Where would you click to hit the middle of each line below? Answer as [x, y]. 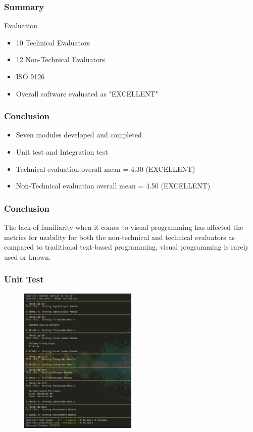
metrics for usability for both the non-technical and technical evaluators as [120, 237]
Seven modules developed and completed [79, 135]
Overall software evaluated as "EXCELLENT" [87, 93]
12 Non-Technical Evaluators [60, 59]
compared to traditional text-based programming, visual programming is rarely [126, 247]
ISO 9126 [30, 76]
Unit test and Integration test [62, 152]
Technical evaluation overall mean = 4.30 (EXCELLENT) [106, 169]
